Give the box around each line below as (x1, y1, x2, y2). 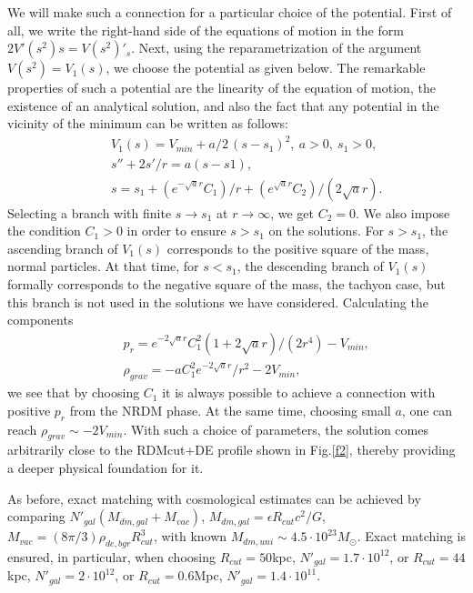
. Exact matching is (357, 527, 466, 546)
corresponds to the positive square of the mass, (166, 238, 429, 257)
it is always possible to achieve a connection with (162, 383, 436, 402)
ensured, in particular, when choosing (7, 547, 216, 566)
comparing (7, 507, 65, 526)
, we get (270, 203, 315, 222)
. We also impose (356, 203, 450, 222)
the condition (7, 221, 81, 240)
